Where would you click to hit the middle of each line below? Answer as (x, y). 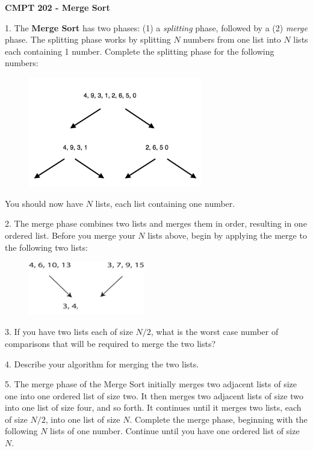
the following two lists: (46, 247)
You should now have (44, 203)
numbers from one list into (232, 39)
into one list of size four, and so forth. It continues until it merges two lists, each (153, 407)
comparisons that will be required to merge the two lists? (110, 343)
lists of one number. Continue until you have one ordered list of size (175, 431)
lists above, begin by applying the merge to (227, 235)
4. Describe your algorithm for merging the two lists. (102, 364)
